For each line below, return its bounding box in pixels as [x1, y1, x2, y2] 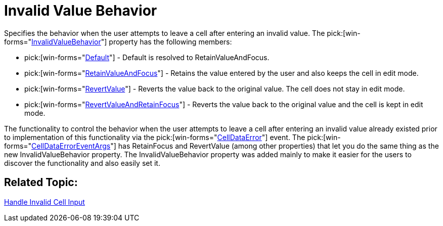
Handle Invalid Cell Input [4, 197, 85, 206]
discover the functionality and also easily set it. [4, 158, 160, 167]
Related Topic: [4, 176, 78, 189]
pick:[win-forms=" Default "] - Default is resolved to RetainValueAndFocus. [24, 53, 270, 62]
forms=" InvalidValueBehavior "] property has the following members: [4, 37, 232, 46]
